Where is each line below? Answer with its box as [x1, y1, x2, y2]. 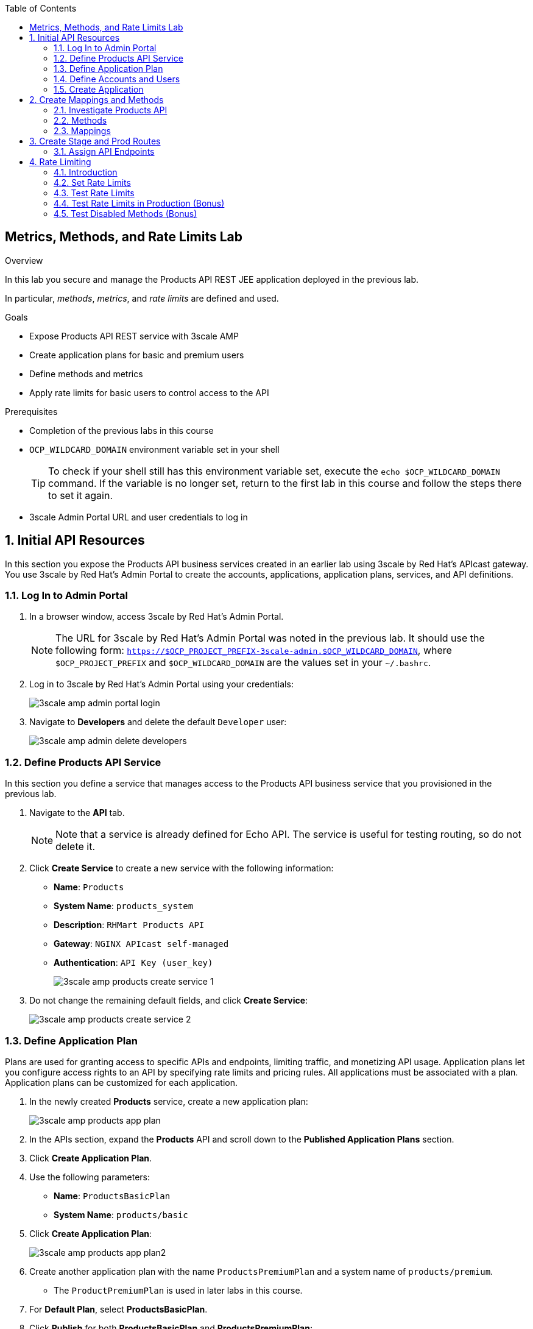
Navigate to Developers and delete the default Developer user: [29, 717, 287, 728]
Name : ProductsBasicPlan [54, 1190, 171, 1201]
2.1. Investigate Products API [54, 105, 168, 115]
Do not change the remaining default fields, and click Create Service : [29, 995, 308, 1006]
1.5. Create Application [54, 84, 144, 94]
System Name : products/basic [54, 1209, 188, 1220]
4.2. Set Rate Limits [54, 177, 131, 188]
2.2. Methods [54, 115, 107, 126]
